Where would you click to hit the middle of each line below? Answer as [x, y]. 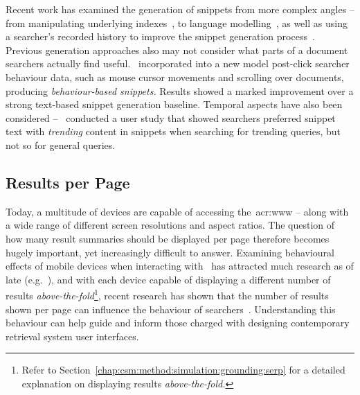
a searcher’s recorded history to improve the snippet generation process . [160, 36]
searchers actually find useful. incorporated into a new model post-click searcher [178, 63]
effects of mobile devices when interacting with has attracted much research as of [180, 266]
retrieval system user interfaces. [72, 336]
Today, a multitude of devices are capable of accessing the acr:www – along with [177, 211]
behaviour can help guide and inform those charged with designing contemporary [178, 323]
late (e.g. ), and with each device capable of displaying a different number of [168, 279]
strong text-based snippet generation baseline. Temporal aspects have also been [174, 104]
